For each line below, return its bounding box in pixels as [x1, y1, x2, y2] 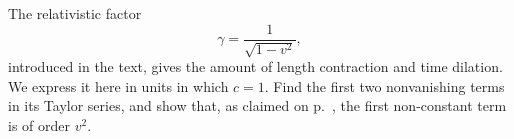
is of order [8, 114, 70, 135]
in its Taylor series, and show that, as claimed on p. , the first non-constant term [8, 95, 507, 116]
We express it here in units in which [8, 75, 229, 96]
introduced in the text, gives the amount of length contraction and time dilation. [8, 56, 503, 77]
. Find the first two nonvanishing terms [264, 75, 505, 96]
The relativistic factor [8, 3, 142, 23]
